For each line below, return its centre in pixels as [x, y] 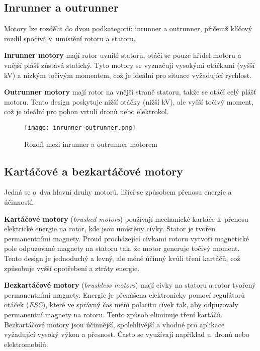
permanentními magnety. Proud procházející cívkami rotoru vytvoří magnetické [126, 238]
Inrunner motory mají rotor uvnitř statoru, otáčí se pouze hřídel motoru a [123, 55]
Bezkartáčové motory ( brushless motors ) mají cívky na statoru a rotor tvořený [130, 285]
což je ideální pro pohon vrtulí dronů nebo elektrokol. [86, 111]
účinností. [19, 202]
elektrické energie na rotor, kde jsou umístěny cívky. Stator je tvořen [110, 229]
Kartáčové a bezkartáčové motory [94, 171]
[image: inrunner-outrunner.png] [80, 127]
